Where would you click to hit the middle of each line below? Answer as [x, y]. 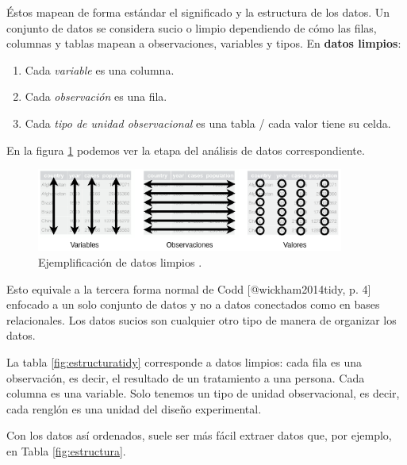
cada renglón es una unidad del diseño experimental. [134, 408]
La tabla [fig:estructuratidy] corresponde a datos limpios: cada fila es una [184, 361]
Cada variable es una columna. [100, 69]
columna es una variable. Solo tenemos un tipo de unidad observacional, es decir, [203, 393]
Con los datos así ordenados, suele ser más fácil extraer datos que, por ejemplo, [199, 435]
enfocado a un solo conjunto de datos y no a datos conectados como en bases [193, 304]
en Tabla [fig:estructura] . [66, 450]
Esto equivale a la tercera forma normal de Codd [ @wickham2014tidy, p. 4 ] [189, 288]
